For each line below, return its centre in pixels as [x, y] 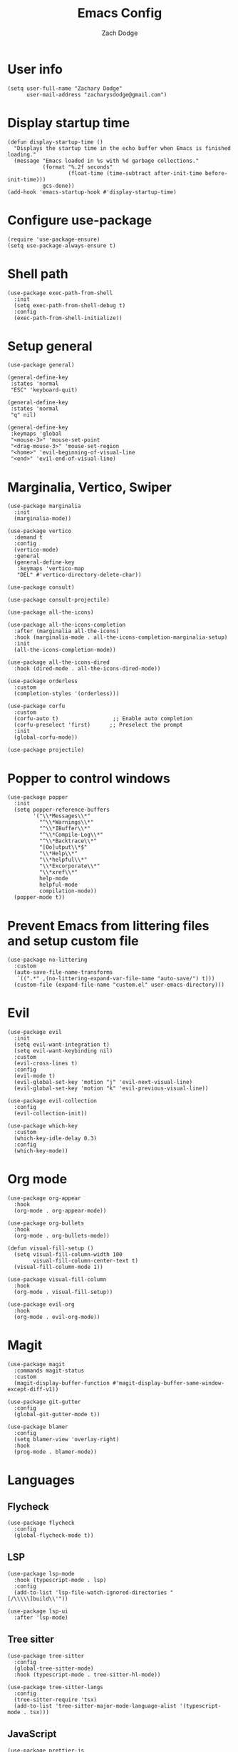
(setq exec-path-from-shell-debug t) [70, 305]
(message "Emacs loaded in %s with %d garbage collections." [107, 161]
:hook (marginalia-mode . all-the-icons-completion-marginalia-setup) [121, 637]
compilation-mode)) [68, 891]
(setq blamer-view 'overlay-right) [67, 1440]
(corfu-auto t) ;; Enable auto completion [103, 719]
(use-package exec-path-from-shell [60, 293]
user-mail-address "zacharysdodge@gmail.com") [97, 94]
